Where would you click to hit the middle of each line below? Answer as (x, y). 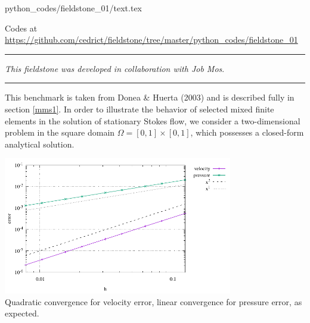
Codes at (21, 28)
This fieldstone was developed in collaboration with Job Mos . (115, 68)
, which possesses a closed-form (247, 132)
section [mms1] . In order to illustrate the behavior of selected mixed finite (139, 109)
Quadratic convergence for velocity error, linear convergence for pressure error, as (154, 301)
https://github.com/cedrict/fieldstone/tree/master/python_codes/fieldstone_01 (151, 40)
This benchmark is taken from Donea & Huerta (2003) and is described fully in (150, 97)
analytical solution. (40, 144)
